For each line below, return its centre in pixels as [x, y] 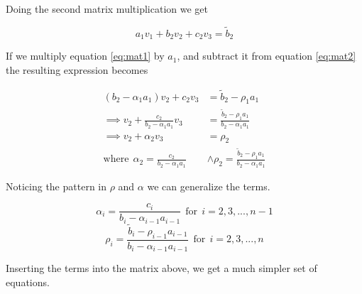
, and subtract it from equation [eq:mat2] [267, 56]
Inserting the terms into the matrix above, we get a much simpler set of [161, 268]
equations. [28, 282]
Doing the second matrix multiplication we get [107, 9]
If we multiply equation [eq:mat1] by [85, 56]
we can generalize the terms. [209, 186]
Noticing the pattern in [56, 186]
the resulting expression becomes [77, 69]
